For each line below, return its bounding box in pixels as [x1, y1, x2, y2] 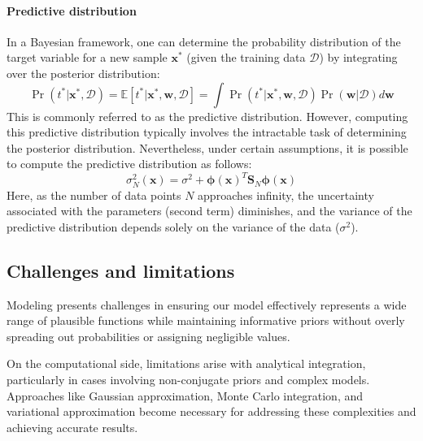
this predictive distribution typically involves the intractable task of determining [7, 123, 407, 141]
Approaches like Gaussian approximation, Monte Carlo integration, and [7, 387, 364, 404]
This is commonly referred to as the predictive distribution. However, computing [7, 107, 408, 124]
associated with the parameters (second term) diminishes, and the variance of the [7, 202, 412, 219]
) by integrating [319, 49, 398, 66]
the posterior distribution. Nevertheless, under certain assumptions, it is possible [7, 139, 408, 156]
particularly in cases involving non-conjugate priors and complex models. [7, 370, 370, 387]
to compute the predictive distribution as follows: [7, 155, 252, 172]
